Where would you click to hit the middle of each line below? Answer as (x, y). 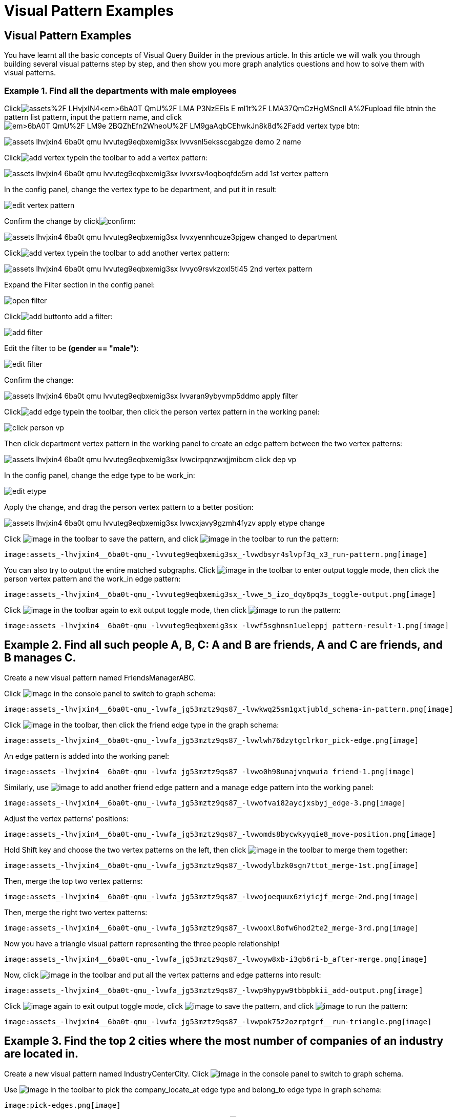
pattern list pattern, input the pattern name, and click (93, 117)
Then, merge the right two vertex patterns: (76, 912)
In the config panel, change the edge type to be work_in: (100, 475)
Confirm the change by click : (70, 221)
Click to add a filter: (58, 316)
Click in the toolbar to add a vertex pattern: (106, 157)
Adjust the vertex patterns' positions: (66, 818)
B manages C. (40, 658)
